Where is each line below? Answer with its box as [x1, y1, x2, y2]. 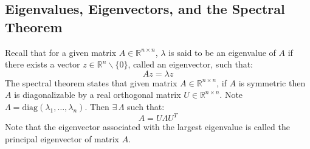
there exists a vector [5, 58, 80, 71]
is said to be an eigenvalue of [168, 46, 276, 58]
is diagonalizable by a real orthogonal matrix [14, 88, 181, 101]
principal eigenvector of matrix [5, 132, 119, 145]
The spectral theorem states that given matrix [5, 76, 177, 89]
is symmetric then [238, 76, 306, 89]
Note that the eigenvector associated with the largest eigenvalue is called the [5, 120, 290, 133]
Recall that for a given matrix [5, 46, 117, 58]
